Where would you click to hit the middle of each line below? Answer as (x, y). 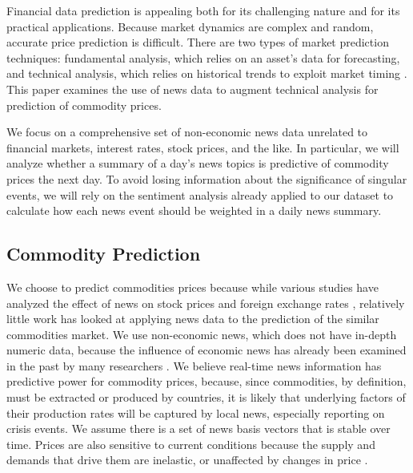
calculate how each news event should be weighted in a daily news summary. (194, 210)
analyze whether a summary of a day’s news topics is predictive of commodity (198, 163)
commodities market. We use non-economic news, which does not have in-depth (202, 334)
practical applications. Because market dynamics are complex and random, (190, 26)
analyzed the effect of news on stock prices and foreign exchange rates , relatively (206, 303)
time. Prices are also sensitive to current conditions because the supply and (191, 444)
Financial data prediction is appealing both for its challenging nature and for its (203, 10)
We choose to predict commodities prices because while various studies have (192, 287)
